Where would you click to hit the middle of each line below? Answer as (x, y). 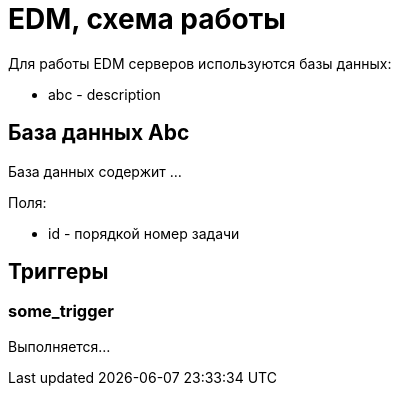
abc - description (104, 94)
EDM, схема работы (147, 19)
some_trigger (61, 311)
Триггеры (58, 272)
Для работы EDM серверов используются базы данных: (200, 63)
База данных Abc (99, 133)
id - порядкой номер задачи (144, 233)
